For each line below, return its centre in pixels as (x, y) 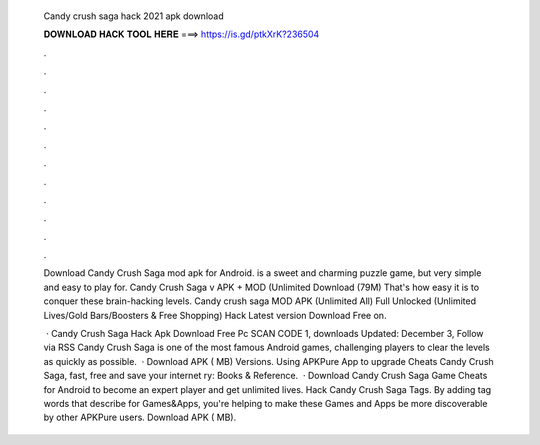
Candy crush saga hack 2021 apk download (133, 16)
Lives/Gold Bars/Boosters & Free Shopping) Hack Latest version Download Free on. (215, 315)
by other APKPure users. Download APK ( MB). (140, 417)
